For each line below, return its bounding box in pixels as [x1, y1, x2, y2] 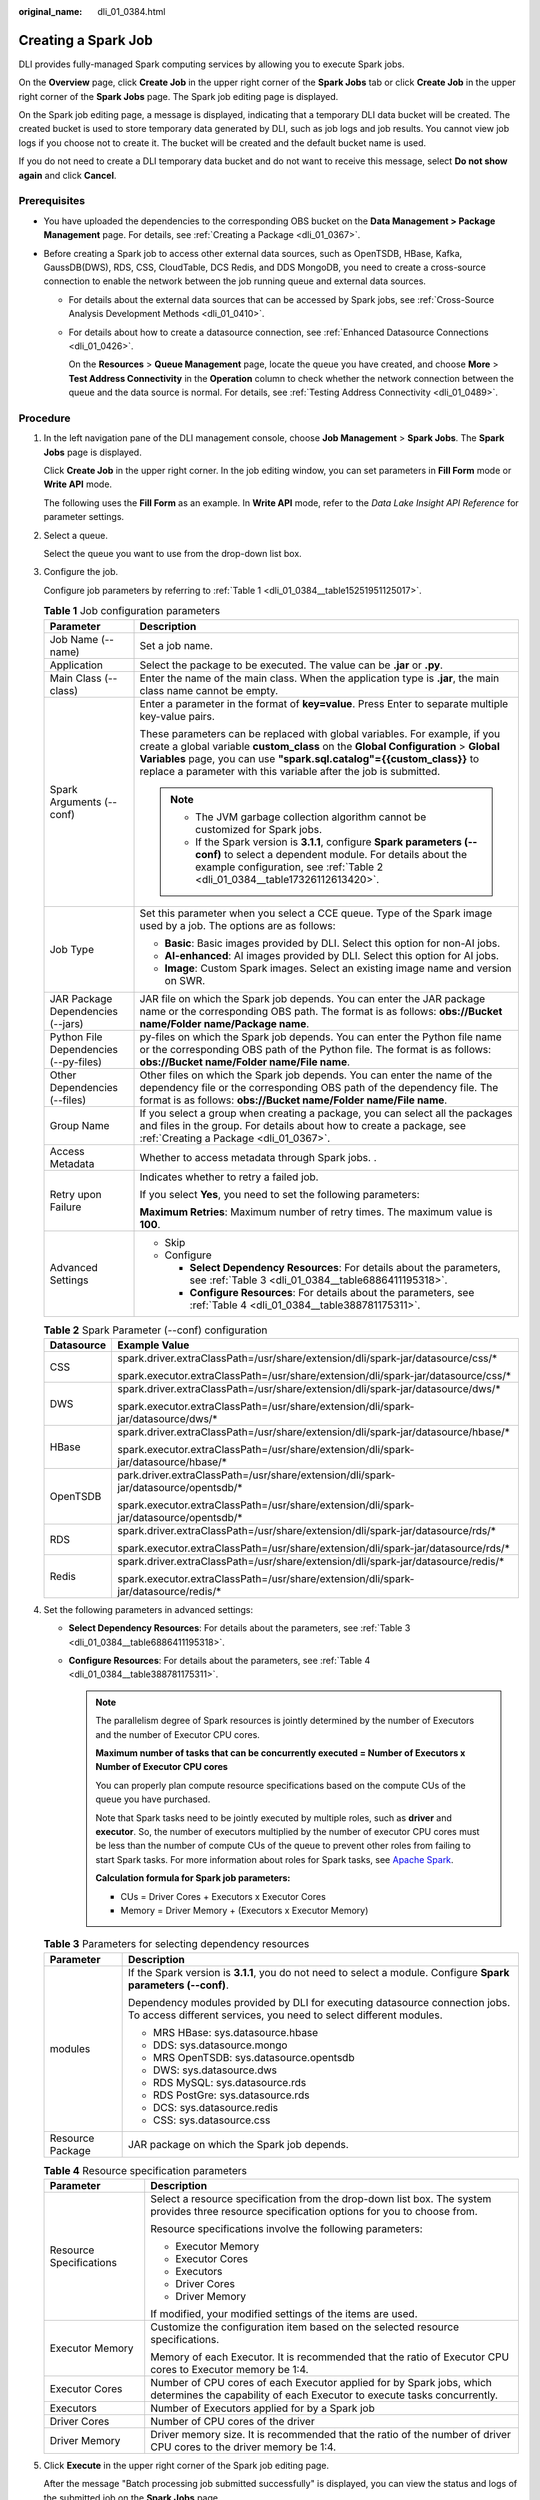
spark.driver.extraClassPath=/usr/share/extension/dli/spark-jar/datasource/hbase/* [117, 1425, 510, 1439]
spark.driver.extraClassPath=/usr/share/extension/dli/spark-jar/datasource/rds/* [117, 1523, 497, 1537]
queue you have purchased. [95, 1793, 211, 1805]
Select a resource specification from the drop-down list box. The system [150, 2192, 492, 2206]
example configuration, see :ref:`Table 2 [195, 860, 384, 874]
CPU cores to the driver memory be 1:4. [150, 2440, 337, 2454]
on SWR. [164, 973, 206, 987]
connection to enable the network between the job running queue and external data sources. [43, 275, 427, 287]
